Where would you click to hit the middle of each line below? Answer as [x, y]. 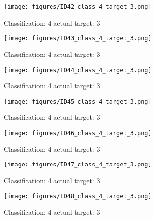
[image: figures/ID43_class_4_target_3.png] [78, 39]
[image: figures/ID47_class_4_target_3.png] [78, 165]
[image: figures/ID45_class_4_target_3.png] [78, 101]
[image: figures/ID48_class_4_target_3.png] [78, 196]
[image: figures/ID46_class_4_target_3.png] [78, 133]
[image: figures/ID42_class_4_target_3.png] [78, 7]
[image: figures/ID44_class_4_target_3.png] [78, 70]
